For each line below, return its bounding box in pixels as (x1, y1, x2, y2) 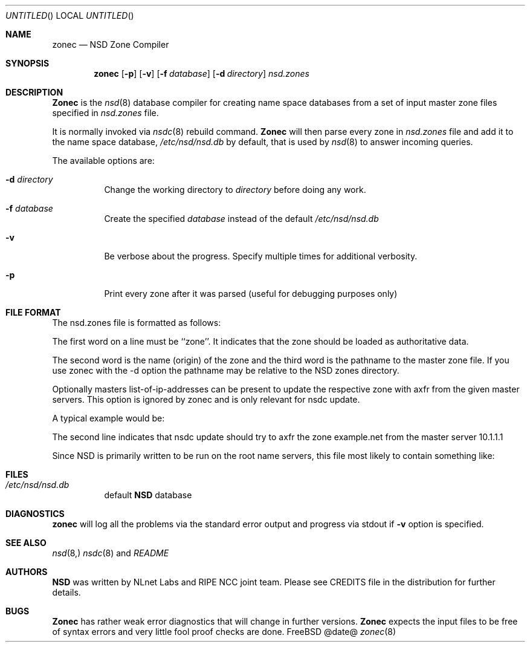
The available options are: (52, 155, 155, 166)
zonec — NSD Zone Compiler (52, 39, 169, 50)
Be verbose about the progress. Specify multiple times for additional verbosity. (104, 251, 418, 261)
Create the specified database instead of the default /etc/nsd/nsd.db (104, 213, 379, 224)
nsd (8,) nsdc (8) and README (52, 548, 169, 558)
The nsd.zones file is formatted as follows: (52, 317, 221, 328)
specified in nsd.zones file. (52, 108, 159, 118)
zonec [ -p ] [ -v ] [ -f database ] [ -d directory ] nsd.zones (94, 68, 309, 79)
